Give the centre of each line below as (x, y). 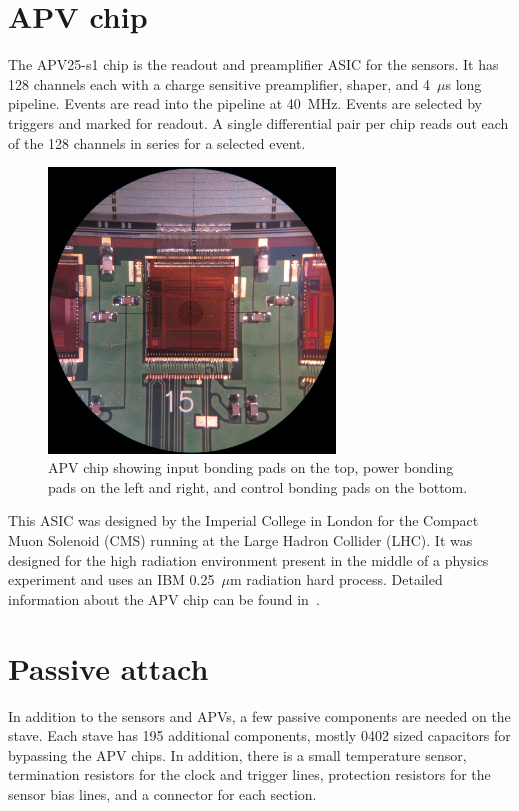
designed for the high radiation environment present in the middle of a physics (248, 559)
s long (463, 83)
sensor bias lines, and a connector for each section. (162, 793)
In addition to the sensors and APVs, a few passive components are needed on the (259, 715)
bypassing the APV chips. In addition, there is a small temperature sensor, (237, 754)
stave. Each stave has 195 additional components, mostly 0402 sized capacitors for (259, 735)
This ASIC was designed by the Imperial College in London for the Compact (243, 520)
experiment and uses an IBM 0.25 (111, 579)
